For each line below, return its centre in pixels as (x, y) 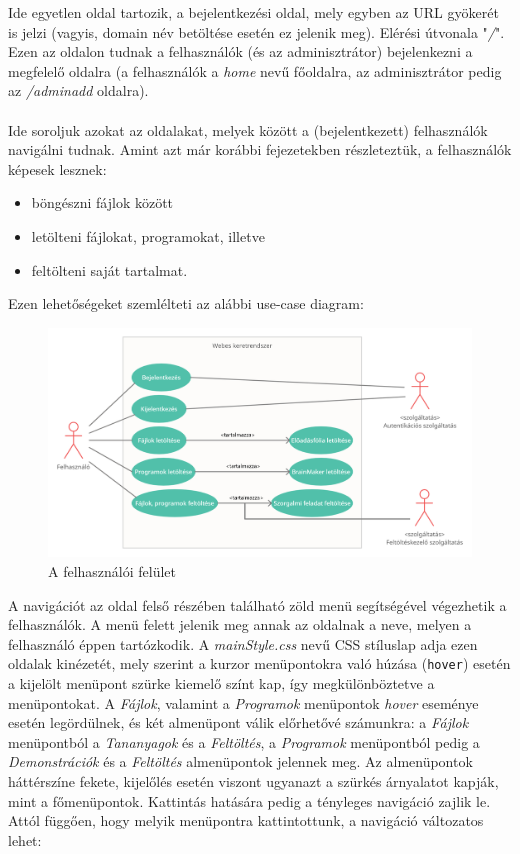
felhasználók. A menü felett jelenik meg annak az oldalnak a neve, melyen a (240, 624)
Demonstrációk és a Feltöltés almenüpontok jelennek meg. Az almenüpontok (240, 761)
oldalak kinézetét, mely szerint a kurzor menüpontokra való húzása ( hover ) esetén (259, 663)
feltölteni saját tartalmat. (109, 269)
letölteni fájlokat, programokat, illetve (148, 235)
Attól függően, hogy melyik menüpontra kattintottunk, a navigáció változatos (246, 820)
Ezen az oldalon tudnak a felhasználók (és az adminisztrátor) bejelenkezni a (240, 51)
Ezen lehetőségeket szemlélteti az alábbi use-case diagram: (186, 303)
